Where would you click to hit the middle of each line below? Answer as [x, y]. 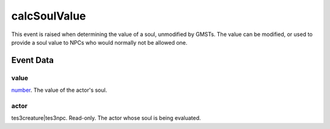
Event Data [33, 60]
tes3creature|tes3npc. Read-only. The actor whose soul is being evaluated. [106, 118]
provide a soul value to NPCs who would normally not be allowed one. [99, 42]
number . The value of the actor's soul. [59, 90]
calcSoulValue [49, 16]
